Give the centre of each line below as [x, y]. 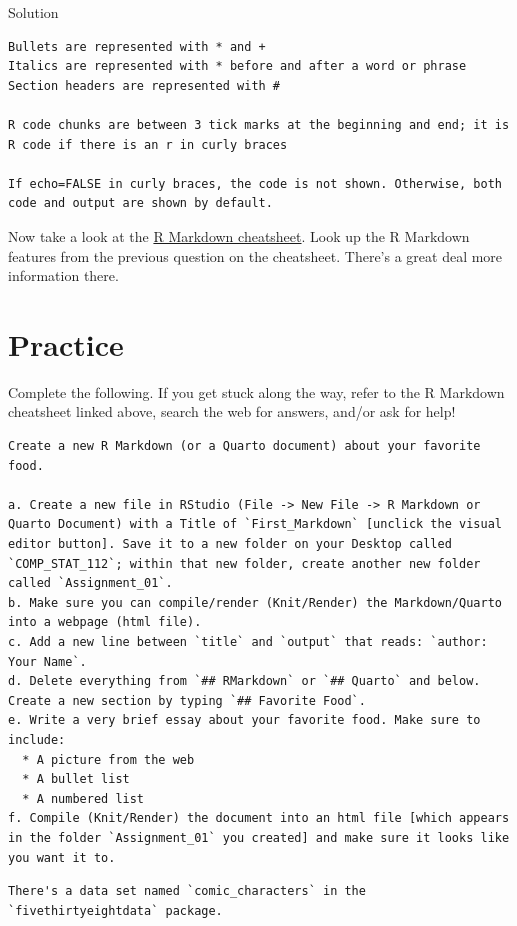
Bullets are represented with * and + [137, 46]
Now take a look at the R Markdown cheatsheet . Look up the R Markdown [239, 235]
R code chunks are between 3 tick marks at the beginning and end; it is [259, 124]
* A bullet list [76, 779]
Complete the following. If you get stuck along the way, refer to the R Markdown [256, 391]
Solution [33, 12]
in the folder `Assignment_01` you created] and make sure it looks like [259, 837]
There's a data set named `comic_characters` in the [187, 891]
